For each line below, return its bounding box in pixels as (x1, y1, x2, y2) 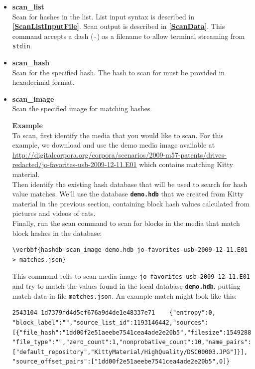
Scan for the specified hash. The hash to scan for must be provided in (12, 67, 225, 77)
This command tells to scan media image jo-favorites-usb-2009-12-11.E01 (12, 271, 251, 281)
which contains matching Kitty (139, 159, 233, 170)
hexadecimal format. (12, 77, 75, 87)
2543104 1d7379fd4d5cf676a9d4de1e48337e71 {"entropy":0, (12, 309, 216, 317)
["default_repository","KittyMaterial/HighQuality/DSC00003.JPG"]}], (12, 348, 248, 356)
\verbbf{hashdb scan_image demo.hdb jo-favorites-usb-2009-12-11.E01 (12, 246, 248, 254)
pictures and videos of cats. (12, 208, 96, 218)
